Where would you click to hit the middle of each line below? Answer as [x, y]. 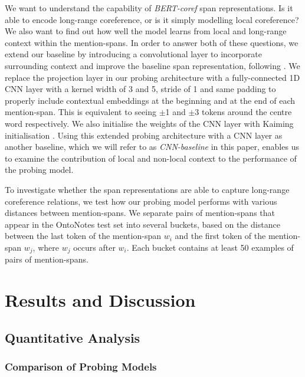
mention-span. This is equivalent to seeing [81, 112]
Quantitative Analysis [73, 337]
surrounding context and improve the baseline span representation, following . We [152, 65]
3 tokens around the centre [243, 112]
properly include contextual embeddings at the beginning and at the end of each [150, 100]
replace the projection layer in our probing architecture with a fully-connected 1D [152, 77]
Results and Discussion [100, 300]
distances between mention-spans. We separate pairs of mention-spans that [140, 213]
